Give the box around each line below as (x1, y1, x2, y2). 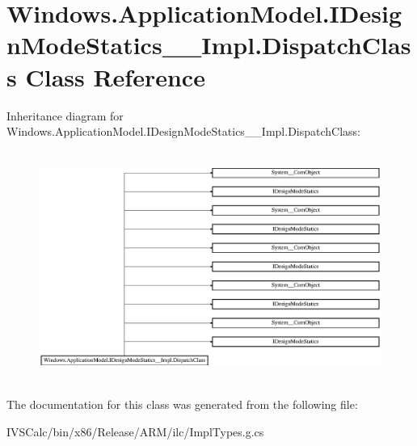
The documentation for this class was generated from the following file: (6, 396, 358, 413)
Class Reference (25, 60, 205, 93)
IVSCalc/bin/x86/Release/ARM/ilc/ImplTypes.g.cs (6, 423, 264, 440)
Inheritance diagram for (6, 107, 124, 124)
